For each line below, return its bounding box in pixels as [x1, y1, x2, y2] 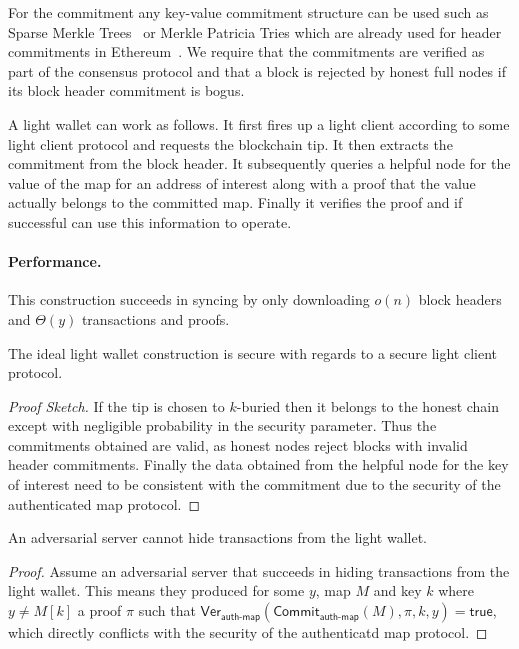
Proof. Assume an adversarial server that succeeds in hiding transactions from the [8, 560, 510, 581]
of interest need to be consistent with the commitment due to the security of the [8, 474, 501, 495]
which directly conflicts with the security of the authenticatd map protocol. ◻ [8, 622, 488, 643]
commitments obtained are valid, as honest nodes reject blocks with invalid [8, 434, 468, 455]
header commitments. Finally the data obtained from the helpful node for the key [8, 454, 509, 475]
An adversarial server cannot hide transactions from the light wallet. [8, 527, 427, 548]
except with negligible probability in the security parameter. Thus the [8, 415, 437, 436]
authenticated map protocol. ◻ [8, 493, 201, 514]
